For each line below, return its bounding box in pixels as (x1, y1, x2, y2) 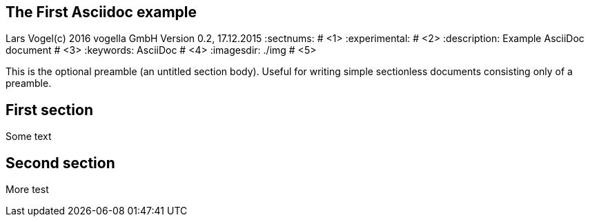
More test (6, 183, 49, 196)
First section (6, 101, 93, 119)
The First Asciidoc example (6, 3, 197, 21)
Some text (6, 130, 52, 143)
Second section (6, 154, 115, 172)
